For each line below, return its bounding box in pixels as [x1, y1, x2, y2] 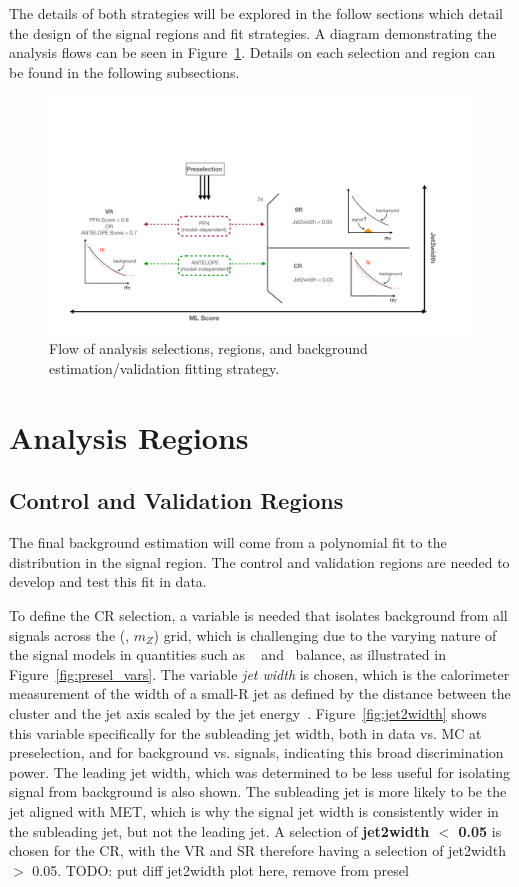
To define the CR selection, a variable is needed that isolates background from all [9, 605, 508, 626]
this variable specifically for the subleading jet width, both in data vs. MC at [9, 722, 482, 743]
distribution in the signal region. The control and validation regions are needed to [9, 551, 510, 572]
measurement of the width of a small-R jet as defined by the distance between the [9, 683, 511, 704]
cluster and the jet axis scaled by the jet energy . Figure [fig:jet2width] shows [9, 702, 487, 723]
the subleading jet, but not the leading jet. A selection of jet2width [9, 820, 430, 841]
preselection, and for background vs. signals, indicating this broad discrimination [9, 742, 504, 763]
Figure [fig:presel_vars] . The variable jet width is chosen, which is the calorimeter [9, 663, 510, 684]
